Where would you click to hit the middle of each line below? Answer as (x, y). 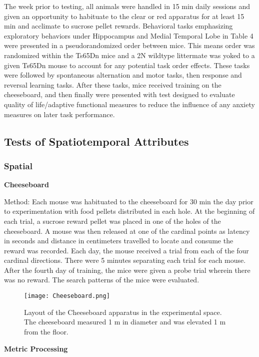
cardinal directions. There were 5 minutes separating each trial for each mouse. (125, 260)
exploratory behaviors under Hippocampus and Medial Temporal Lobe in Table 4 (129, 35)
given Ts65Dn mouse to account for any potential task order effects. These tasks (127, 65)
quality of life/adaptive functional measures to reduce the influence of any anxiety (129, 104)
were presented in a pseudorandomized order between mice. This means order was (129, 45)
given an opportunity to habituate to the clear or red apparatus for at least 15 (124, 16)
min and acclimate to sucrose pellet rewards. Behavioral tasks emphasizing (118, 26)
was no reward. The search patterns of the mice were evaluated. (102, 280)
